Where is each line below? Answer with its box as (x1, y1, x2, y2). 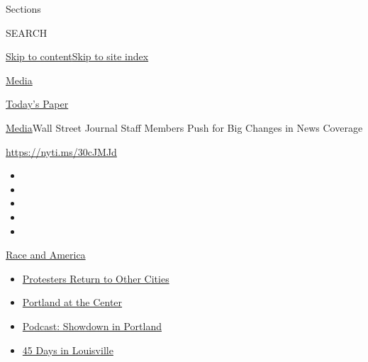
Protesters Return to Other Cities (22, 271, 169, 285)
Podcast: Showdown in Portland (22, 318, 162, 333)
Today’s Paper (6, 96, 69, 111)
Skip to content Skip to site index (6, 49, 149, 64)
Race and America (6, 247, 86, 262)
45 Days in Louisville (22, 342, 113, 357)
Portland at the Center (22, 295, 123, 310)
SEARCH (6, 25, 48, 40)
